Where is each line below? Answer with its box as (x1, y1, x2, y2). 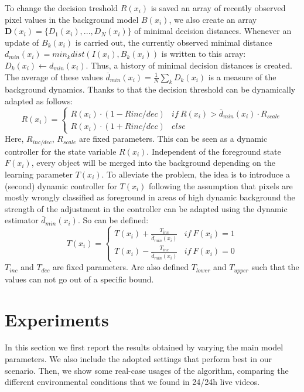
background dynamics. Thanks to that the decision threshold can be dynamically (5, 83, 296, 96)
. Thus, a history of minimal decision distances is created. (86, 59, 292, 71)
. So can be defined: (77, 214, 149, 226)
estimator (5, 214, 39, 226)
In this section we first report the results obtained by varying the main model (5, 341, 283, 353)
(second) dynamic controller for (5, 179, 117, 192)
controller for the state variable (5, 145, 117, 157)
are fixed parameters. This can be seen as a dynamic (78, 132, 268, 145)
